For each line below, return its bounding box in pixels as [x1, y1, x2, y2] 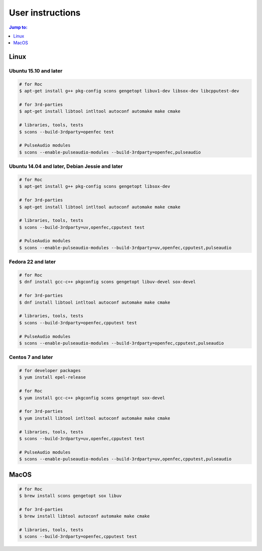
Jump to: [9, 24, 28, 30]
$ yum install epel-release [19, 374, 86, 380]
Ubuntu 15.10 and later [9, 68, 63, 74]
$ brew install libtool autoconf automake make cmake [19, 514, 150, 519]
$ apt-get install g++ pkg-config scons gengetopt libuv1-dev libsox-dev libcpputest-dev [19, 88, 240, 94]
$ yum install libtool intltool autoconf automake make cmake [19, 415, 170, 421]
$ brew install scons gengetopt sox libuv [19, 493, 122, 498]
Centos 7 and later [9, 354, 53, 361]
